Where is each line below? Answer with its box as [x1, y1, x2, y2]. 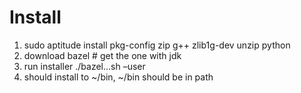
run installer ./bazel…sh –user [23, 60, 146, 72]
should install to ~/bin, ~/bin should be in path [23, 71, 214, 83]
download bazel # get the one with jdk [23, 49, 182, 61]
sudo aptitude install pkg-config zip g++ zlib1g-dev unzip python [23, 39, 291, 51]
